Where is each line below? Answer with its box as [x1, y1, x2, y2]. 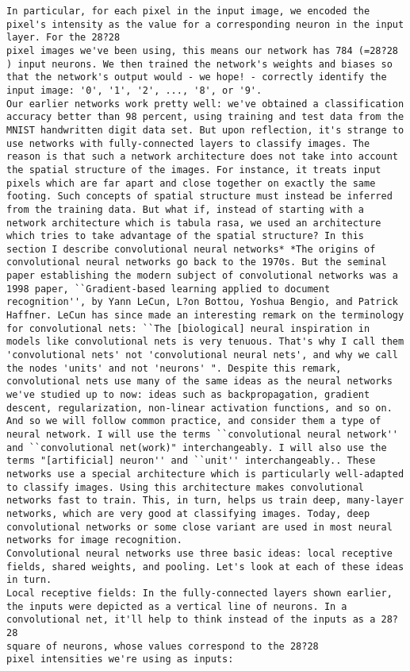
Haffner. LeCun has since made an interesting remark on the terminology [6, 310, 404, 322]
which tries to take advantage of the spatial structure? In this [6, 230, 365, 242]
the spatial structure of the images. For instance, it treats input [6, 164, 381, 175]
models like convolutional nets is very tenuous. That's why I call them [6, 336, 404, 348]
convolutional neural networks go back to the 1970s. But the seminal [6, 256, 387, 268]
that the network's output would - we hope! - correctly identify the [6, 71, 387, 83]
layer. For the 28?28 [6, 32, 121, 44]
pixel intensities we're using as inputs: [6, 654, 234, 665]
